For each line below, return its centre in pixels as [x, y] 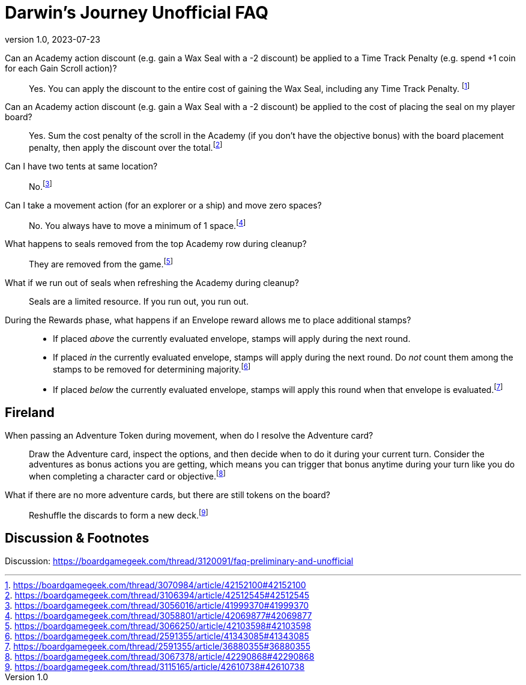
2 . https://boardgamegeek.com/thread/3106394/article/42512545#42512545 [157, 595]
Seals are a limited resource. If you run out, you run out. [139, 302]
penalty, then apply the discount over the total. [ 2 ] [126, 147]
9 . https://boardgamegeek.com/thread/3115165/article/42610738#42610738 [155, 667]
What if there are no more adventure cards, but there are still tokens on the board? [168, 495]
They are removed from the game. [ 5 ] [101, 263]
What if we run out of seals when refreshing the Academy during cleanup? [152, 283]
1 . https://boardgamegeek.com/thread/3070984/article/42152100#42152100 [156, 585]
